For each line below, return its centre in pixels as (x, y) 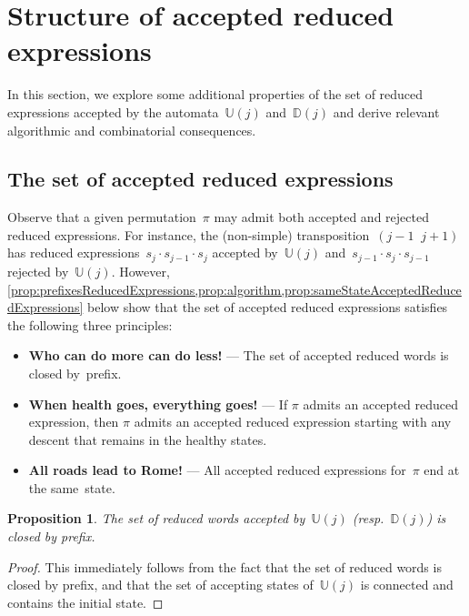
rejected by (38, 271)
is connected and (407, 585)
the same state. (72, 487)
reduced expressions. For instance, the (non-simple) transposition (189, 234)
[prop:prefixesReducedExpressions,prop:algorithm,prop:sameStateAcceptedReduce (234, 289)
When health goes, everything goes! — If (158, 404)
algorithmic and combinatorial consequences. (132, 130)
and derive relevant (386, 111)
